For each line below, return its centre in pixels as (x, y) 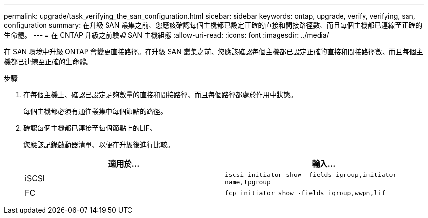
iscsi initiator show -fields (278, 175)
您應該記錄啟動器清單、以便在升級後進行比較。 (99, 144)
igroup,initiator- (368, 175)
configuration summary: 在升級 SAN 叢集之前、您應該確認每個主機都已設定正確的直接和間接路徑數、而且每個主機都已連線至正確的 (213, 25)
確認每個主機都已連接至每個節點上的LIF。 (90, 128)
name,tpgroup (248, 182)
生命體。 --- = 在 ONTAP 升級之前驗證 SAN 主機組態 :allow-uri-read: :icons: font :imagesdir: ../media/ (167, 35)
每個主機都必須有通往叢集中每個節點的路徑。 (95, 111)
